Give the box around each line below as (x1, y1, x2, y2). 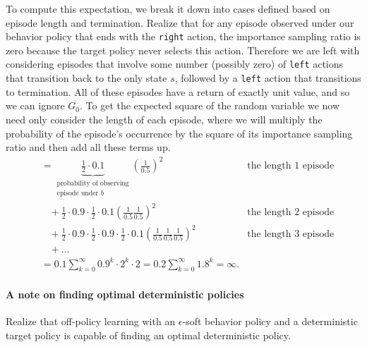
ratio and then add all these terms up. (6, 140, 171, 154)
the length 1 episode (247, 161, 335, 171)
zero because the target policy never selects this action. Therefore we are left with (6, 42, 360, 57)
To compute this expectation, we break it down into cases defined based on (6, 1, 330, 16)
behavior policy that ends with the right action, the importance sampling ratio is (6, 29, 361, 44)
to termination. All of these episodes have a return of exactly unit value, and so (6, 84, 350, 99)
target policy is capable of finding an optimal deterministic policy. (6, 327, 291, 342)
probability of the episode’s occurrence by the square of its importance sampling (6, 126, 353, 140)
